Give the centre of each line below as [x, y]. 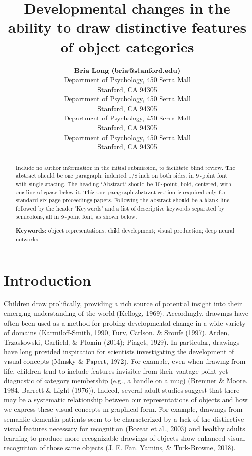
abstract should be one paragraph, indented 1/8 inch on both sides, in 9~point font [121, 176]
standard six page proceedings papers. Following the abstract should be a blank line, [123, 200]
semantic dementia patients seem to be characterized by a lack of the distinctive [124, 419]
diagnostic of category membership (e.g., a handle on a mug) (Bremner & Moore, [126, 380]
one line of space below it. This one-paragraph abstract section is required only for [121, 192]
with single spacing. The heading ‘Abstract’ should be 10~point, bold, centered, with [123, 183]
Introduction [47, 280]
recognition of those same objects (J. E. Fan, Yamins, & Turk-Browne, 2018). [120, 447]
